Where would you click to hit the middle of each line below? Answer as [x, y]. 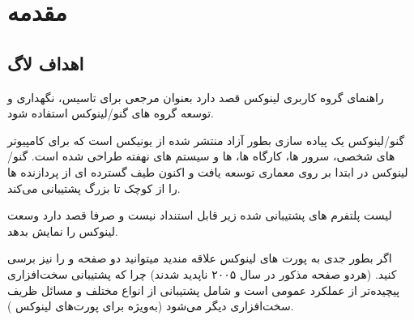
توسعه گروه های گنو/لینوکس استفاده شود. [111, 113]
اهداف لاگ [46, 63]
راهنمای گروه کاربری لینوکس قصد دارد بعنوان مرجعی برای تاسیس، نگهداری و [196, 97]
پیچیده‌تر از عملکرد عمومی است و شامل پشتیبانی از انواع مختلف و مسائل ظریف [204, 290]
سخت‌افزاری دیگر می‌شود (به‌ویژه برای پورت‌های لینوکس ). [151, 306]
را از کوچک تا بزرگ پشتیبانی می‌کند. [94, 188]
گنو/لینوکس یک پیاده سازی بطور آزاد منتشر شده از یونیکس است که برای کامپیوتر [206, 140]
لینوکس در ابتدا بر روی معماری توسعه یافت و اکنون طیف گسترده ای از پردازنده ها [208, 171]
